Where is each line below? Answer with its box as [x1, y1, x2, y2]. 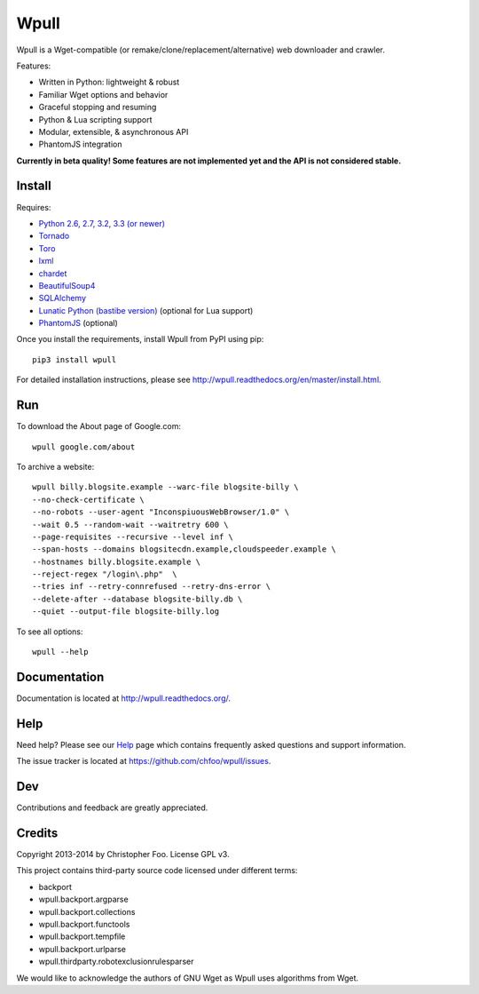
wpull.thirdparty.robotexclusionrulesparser [38, 956, 194, 967]
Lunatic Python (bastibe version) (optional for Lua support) [38, 305, 254, 315]
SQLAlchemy [38, 293, 87, 304]
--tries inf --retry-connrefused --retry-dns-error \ [32, 582, 271, 592]
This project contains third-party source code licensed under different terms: [16, 865, 298, 876]
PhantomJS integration [38, 139, 122, 150]
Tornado [38, 231, 70, 242]
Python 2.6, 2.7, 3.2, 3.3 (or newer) [38, 218, 166, 228]
